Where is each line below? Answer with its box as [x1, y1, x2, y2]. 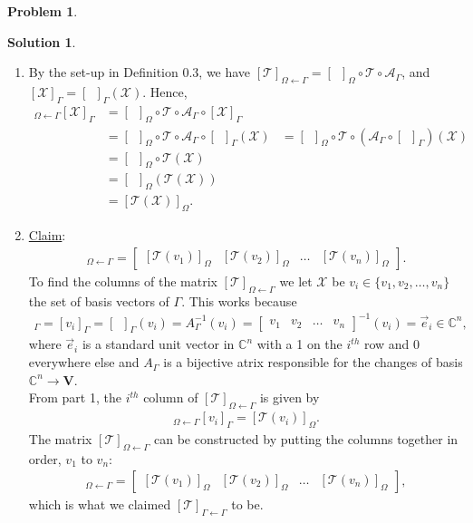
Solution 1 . [7, 32, 76, 51]
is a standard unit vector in [82, 334, 235, 354]
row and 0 [363, 334, 420, 354]
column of [143, 388, 198, 407]
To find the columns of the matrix [28, 271, 217, 290]
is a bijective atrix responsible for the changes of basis [163, 353, 463, 372]
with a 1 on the [256, 334, 343, 354]
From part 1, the [28, 388, 121, 407]
